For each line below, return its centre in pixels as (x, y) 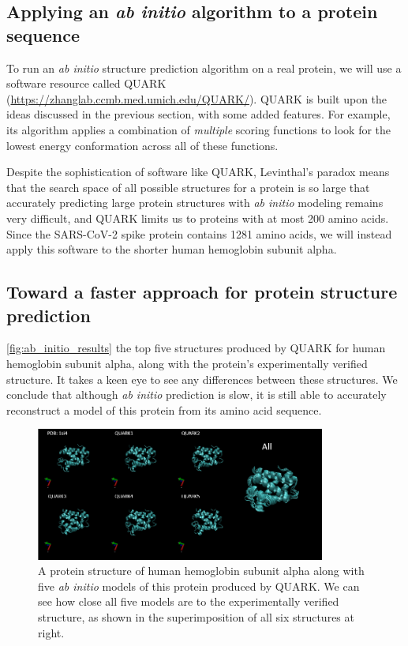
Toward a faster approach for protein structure (202, 292)
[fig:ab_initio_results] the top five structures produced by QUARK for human (196, 348)
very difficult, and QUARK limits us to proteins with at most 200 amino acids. (198, 218)
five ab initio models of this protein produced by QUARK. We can (199, 586)
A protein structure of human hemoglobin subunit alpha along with (201, 571)
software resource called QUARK (86, 83)
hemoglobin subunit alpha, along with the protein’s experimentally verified (187, 363)
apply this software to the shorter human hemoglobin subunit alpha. (172, 249)
